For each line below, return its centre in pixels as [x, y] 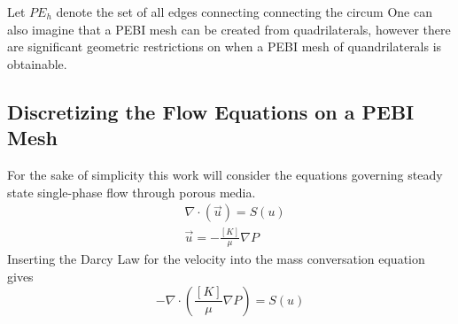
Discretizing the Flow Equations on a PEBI [211, 111]
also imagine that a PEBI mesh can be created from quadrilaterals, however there [229, 29]
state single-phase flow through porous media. [132, 192]
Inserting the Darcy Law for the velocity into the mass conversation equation [216, 259]
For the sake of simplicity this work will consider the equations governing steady [225, 174]
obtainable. [37, 63]
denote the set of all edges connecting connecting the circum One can [244, 12]
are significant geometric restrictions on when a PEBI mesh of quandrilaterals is [225, 46]
